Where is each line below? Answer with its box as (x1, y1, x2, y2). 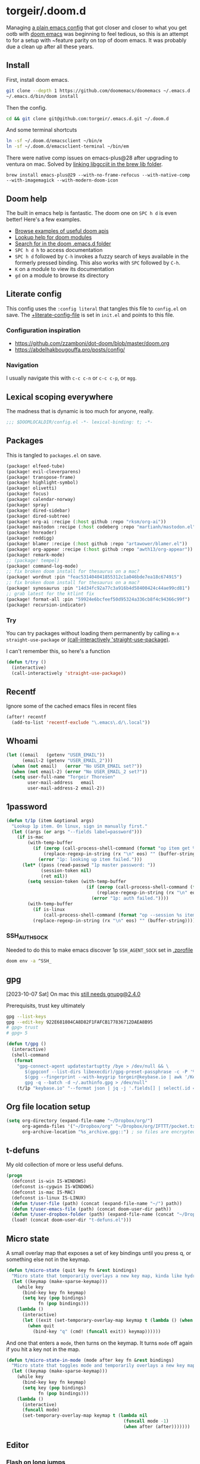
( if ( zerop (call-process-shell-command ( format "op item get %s (32, 845, 198, 851)
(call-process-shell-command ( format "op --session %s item (43, 912, 196, 918)
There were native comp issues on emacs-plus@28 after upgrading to (6, 154, 179, 162)
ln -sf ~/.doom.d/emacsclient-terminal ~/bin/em (6, 143, 129, 150)
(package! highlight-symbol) (6, 479, 79, 486)
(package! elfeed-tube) (6, 463, 65, 469)
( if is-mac (17, 834, 44, 840)
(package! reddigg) (6, 536, 55, 542)
